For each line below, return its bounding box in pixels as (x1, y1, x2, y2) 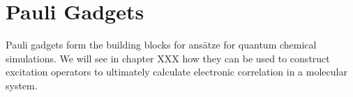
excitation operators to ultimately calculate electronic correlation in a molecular (6, 64, 347, 79)
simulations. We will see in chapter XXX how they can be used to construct (6, 51, 330, 65)
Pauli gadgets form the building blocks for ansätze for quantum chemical (6, 37, 317, 52)
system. (6, 78, 38, 92)
